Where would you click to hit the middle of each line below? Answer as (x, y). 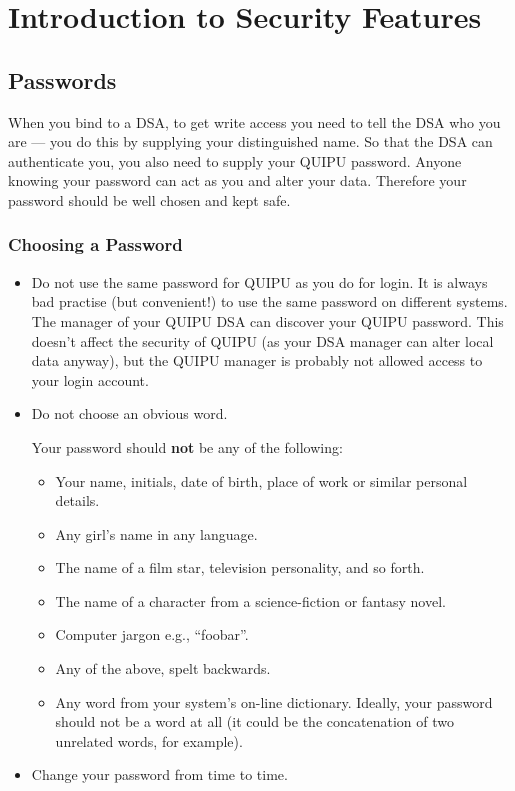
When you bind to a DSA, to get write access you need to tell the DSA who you (254, 121)
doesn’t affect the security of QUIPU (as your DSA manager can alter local (262, 340)
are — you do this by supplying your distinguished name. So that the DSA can (250, 141)
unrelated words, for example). (149, 740)
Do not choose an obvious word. (129, 413)
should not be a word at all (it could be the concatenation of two (254, 721)
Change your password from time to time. (159, 774)
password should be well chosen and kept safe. (149, 199)
